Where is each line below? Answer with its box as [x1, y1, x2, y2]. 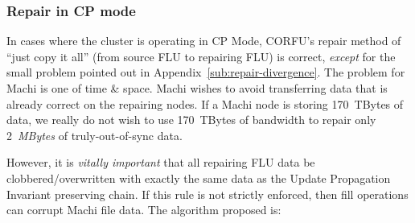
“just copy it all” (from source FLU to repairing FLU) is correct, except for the [6, 47, 396, 64]
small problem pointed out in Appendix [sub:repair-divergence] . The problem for [6, 64, 405, 81]
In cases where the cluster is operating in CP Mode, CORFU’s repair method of [6, 32, 401, 49]
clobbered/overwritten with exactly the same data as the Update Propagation [6, 169, 391, 186]
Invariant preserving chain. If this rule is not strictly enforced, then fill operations [6, 185, 409, 202]
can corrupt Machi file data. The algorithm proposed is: [6, 201, 281, 218]
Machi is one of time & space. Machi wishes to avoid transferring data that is [6, 80, 388, 96]
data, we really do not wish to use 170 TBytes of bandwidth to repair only [6, 111, 376, 128]
